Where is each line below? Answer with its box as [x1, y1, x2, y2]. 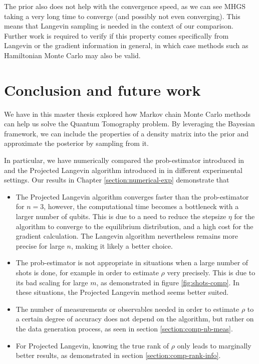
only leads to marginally [177, 340, 251, 350]
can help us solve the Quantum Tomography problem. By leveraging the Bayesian [4, 118, 255, 129]
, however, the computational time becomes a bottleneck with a [44, 201, 239, 212]
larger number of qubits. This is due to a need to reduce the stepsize [16, 211, 226, 222]
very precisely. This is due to [167, 267, 255, 277]
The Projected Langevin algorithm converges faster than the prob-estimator [16, 191, 249, 202]
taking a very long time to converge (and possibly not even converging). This [4, 11, 240, 21]
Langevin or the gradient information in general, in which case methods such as [4, 40, 248, 51]
